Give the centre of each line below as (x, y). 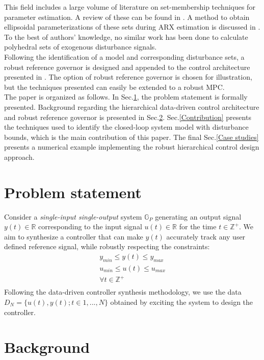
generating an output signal (198, 216)
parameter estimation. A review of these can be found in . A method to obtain (127, 17)
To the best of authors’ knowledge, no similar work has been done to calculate (126, 37)
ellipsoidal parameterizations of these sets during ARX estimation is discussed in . (132, 27)
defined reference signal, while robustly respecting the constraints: (107, 246)
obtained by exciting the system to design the (182, 302)
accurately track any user (206, 236)
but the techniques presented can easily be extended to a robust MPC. (114, 87)
